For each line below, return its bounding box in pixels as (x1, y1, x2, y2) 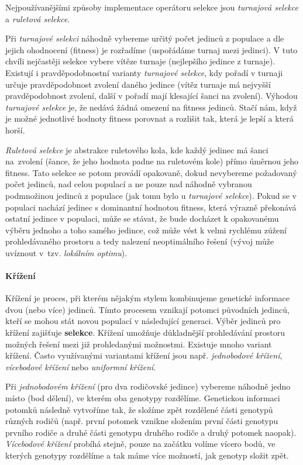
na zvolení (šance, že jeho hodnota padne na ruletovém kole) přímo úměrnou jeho (5, 155, 299, 167)
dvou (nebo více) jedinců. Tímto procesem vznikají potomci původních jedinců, (5, 303, 290, 315)
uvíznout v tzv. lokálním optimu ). (5, 246, 128, 259)
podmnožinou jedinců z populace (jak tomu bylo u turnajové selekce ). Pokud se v (5, 189, 297, 201)
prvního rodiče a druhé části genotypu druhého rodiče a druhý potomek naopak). (5, 426, 297, 438)
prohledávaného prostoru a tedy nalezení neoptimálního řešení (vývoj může (5, 235, 274, 247)
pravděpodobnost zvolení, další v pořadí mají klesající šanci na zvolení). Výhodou (5, 89, 298, 102)
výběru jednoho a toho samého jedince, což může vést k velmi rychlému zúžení (5, 223, 287, 236)
